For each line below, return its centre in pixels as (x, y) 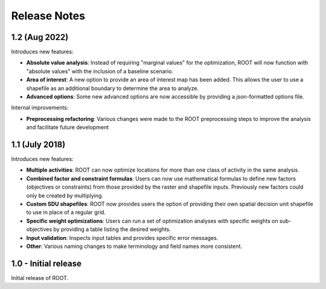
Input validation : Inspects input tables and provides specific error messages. (122, 238)
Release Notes (48, 16)
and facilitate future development (67, 128)
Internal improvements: (40, 108)
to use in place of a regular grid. (66, 212)
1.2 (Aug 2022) (40, 37)
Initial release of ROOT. (40, 278)
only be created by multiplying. (65, 195)
